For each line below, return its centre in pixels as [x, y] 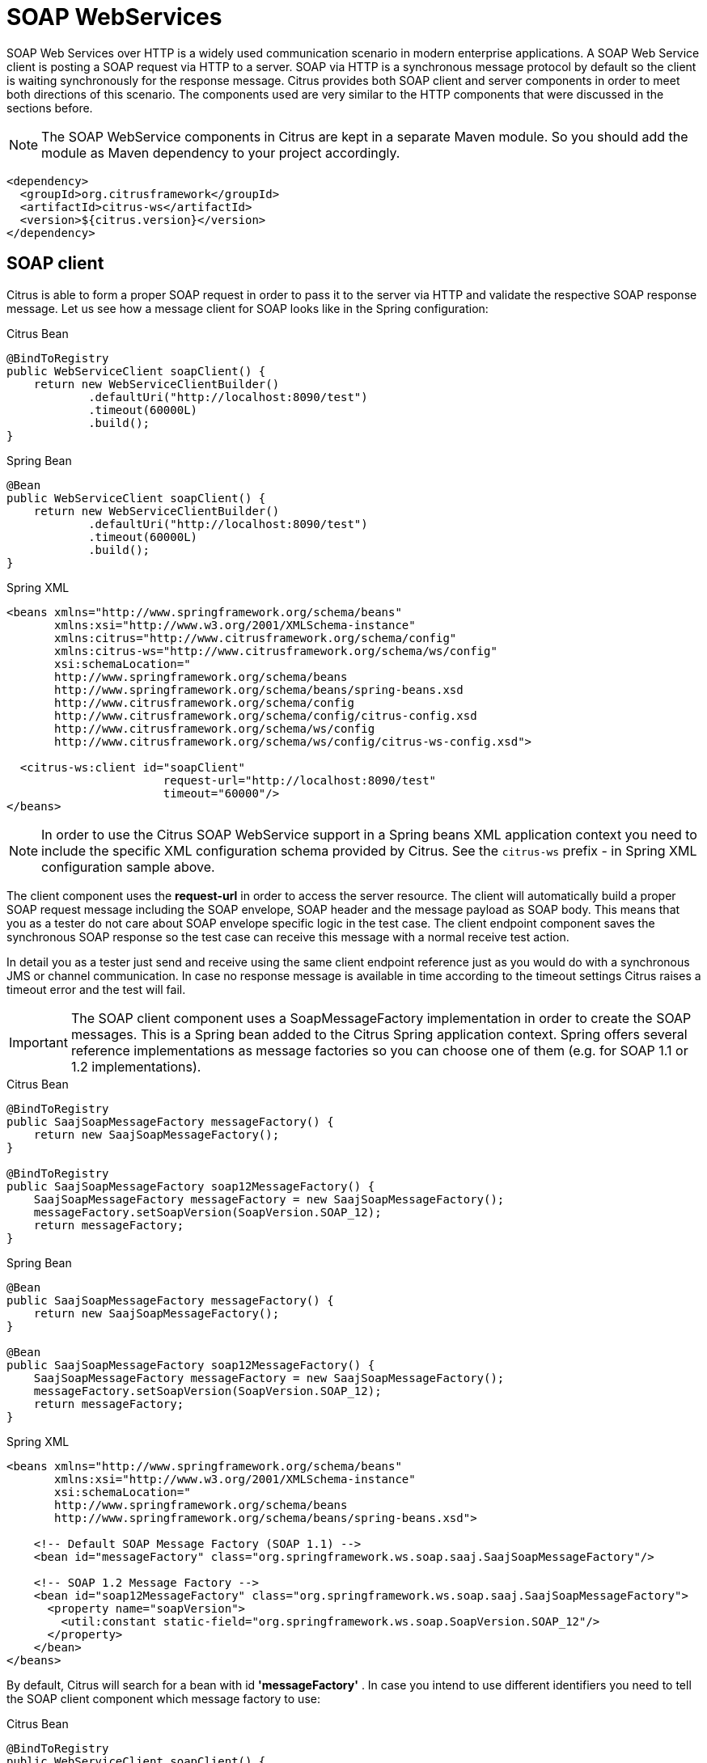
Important [38, 1042]
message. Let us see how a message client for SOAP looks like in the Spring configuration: [248, 308]
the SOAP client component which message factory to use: [163, 1698]
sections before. [50, 108]
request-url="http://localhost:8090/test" [300, 780]
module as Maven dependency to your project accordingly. [221, 152]
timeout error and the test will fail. [96, 989]
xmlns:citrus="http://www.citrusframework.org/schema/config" [256, 638]
